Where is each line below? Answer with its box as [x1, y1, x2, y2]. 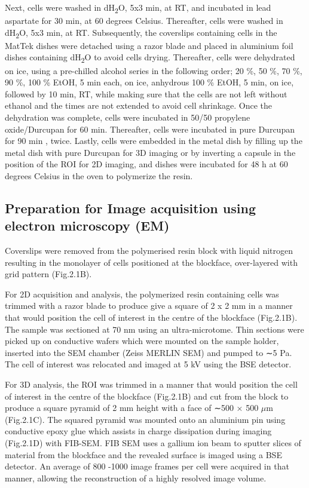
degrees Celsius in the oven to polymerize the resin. [5, 169, 193, 182]
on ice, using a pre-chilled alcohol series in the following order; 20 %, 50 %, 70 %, [5, 64, 302, 76]
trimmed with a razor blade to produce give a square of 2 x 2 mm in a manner [5, 299, 293, 312]
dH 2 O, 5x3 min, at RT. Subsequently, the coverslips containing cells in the [5, 26, 277, 40]
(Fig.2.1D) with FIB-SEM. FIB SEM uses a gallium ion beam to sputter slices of [5, 437, 301, 449]
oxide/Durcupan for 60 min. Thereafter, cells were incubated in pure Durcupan [5, 122, 295, 135]
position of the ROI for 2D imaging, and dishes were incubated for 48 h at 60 [5, 158, 288, 170]
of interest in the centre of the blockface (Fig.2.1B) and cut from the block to [5, 389, 289, 402]
